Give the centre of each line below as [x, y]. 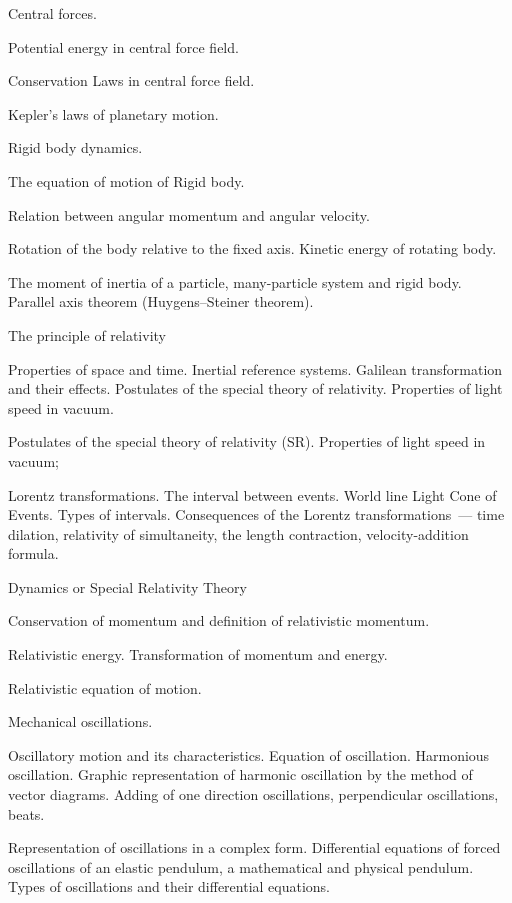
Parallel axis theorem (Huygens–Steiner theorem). [161, 301]
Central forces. [52, 13]
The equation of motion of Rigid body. [126, 180]
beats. [26, 813]
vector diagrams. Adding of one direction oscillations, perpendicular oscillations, [253, 794]
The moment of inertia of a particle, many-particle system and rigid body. [235, 281]
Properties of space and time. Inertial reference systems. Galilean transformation [255, 368]
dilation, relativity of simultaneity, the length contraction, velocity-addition [238, 533]
